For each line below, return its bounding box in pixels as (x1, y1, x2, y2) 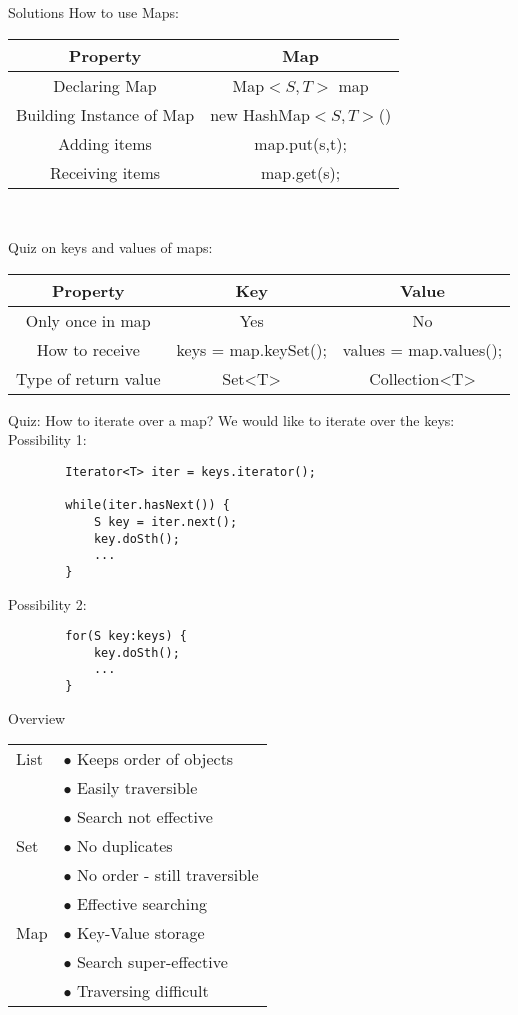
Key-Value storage (76, 921, 205, 945)
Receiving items (50, 160, 161, 184)
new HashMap (210, 102, 310, 126)
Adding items (58, 131, 152, 155)
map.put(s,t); (254, 131, 347, 155)
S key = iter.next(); (93, 514, 238, 529)
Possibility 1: (8, 429, 87, 450)
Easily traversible (76, 776, 198, 800)
